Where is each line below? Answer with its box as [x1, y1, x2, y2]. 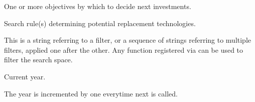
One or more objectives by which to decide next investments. [4, 1, 191, 11]
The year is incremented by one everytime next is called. [4, 88, 178, 98]
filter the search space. [4, 54, 73, 65]
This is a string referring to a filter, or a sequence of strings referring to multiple [4, 35, 251, 45]
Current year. [4, 71, 46, 81]
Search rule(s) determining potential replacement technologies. [4, 18, 196, 28]
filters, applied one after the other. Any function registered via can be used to [4, 44, 243, 55]
